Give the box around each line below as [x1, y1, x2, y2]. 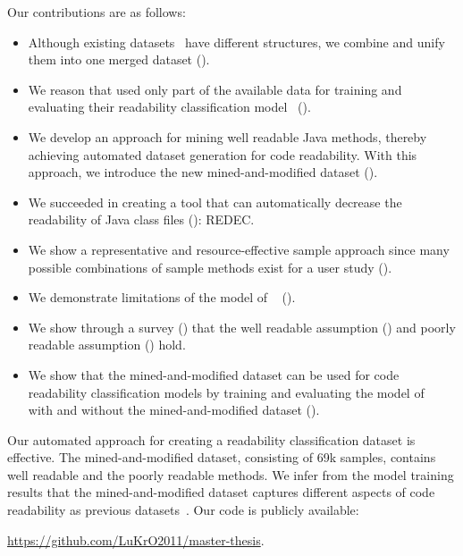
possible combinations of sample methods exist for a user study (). [28, 257, 392, 276]
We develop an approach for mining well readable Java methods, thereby [28, 127, 427, 146]
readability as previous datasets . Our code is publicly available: [7, 501, 359, 519]
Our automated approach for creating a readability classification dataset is [7, 430, 416, 449]
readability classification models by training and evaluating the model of [28, 383, 425, 401]
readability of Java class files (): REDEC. [28, 210, 255, 229]
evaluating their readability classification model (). [28, 97, 311, 116]
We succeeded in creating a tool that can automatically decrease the [28, 192, 402, 211]
